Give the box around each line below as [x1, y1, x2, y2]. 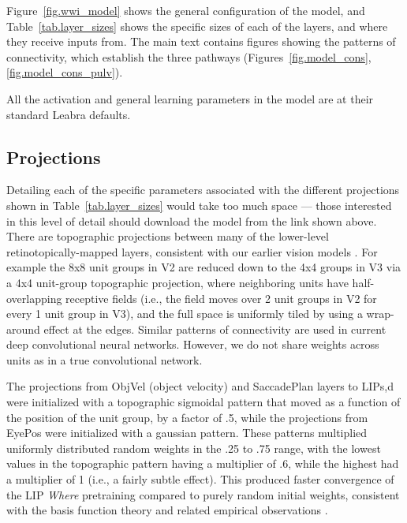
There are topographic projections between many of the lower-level [6, 228, 329, 245]
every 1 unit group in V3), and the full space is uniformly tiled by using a [6, 305, 363, 322]
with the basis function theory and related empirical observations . [6, 502, 328, 518]
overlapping [6, 290, 62, 306]
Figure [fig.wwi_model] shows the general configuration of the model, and [6, 2, 365, 18]
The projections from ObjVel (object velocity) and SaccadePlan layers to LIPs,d [6, 378, 394, 394]
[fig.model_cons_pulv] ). [6, 64, 123, 80]
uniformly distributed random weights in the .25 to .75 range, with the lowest [6, 439, 381, 456]
